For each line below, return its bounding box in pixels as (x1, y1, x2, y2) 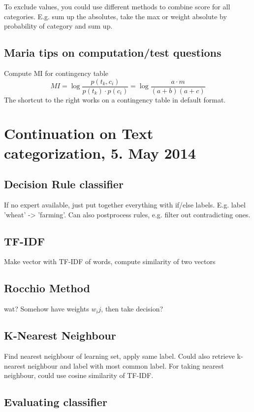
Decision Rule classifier (4, 176, 124, 192)
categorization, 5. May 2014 (4, 142, 196, 163)
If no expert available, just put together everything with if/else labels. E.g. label (4, 200, 246, 209)
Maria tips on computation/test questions (4, 45, 222, 60)
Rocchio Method (4, 280, 90, 296)
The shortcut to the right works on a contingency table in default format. (4, 94, 226, 104)
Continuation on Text (4, 123, 154, 143)
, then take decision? (101, 304, 163, 314)
